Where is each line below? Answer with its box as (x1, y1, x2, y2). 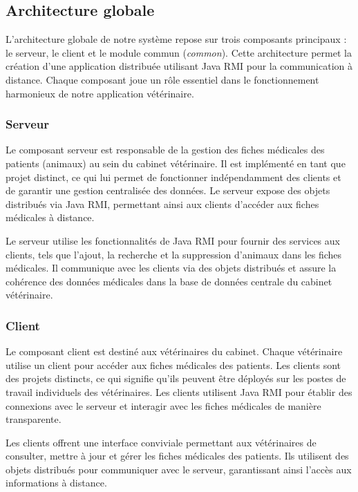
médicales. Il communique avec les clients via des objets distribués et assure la (6, 261, 337, 275)
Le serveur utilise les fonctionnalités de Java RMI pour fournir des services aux (6, 233, 340, 247)
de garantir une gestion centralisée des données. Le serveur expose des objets (6, 183, 330, 198)
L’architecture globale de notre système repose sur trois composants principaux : (6, 32, 347, 46)
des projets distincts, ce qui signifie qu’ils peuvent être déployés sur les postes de (6, 371, 346, 386)
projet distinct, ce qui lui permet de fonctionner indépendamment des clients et (6, 169, 341, 184)
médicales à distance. (6, 210, 95, 225)
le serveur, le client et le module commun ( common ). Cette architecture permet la (6, 45, 352, 59)
